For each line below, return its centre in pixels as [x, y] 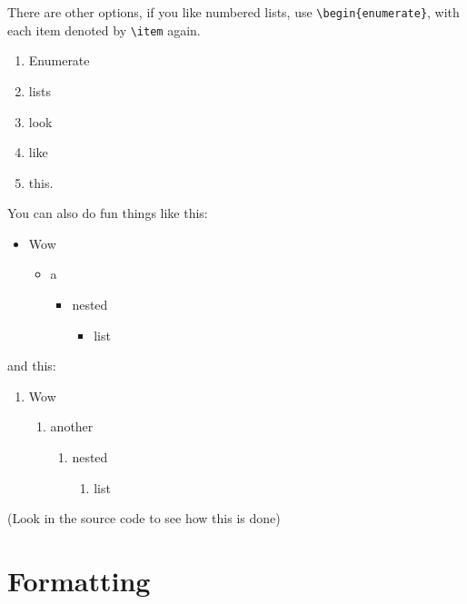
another [72, 426]
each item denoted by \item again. [104, 30]
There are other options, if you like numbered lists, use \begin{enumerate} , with [233, 12]
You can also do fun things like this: [108, 213]
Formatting [79, 580]
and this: [32, 366]
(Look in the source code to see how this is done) [144, 518]
